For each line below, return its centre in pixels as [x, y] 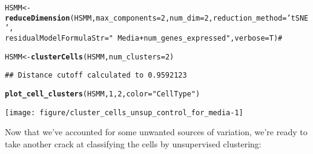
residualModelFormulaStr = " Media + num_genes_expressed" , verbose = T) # [144, 38]
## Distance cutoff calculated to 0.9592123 [96, 75]
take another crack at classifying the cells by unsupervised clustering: [133, 143]
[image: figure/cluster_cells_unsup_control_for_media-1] [124, 112]
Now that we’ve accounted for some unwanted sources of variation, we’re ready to [156, 132]
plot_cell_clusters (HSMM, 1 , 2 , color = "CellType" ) [103, 94]
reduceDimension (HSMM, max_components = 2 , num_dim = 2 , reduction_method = [146, 18]
